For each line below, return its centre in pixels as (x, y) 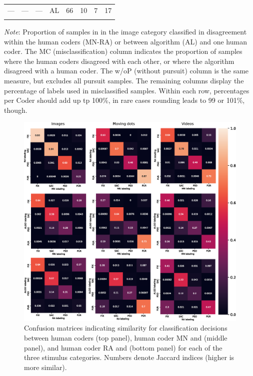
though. (16, 110)
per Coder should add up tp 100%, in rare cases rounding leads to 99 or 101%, (124, 100)
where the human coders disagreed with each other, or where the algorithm (119, 61)
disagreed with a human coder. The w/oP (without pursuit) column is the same (126, 71)
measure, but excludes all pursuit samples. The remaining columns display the (124, 81)
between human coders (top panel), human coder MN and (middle (126, 337)
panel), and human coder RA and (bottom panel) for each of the (123, 347)
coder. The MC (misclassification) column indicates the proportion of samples (123, 51)
